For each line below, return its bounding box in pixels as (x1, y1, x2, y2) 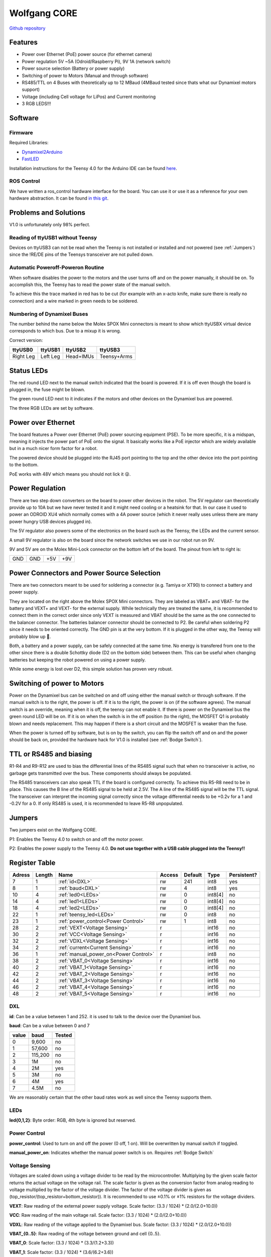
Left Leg (40, 353, 60, 360)
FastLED (22, 156, 40, 162)
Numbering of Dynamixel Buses (9, 310, 88, 317)
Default (184, 871, 202, 878)
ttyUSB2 (65, 346, 86, 353)
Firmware (9, 129, 34, 136)
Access (160, 871, 178, 878)
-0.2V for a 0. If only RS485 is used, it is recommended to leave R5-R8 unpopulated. (9, 800, 183, 806)
